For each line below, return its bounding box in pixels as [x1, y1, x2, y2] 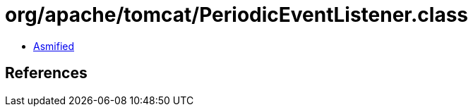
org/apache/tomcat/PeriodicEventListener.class [5, 3, 469, 27]
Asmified [33, 39, 75, 52]
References [5, 64, 88, 82]
